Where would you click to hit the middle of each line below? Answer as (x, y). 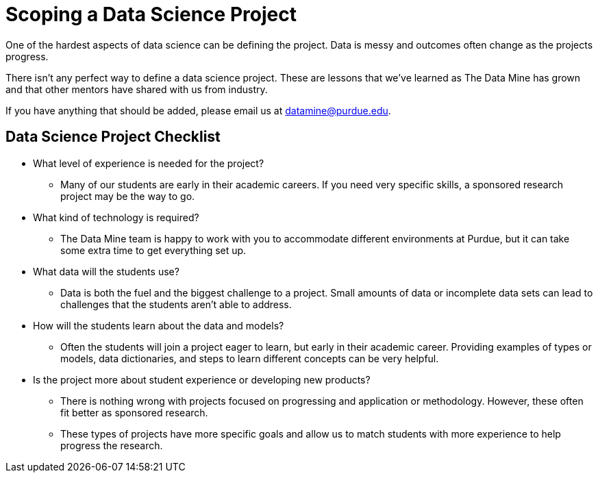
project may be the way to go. (128, 196)
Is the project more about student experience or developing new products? (202, 379)
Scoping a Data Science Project (151, 14)
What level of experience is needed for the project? (149, 163)
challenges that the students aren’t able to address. (176, 304)
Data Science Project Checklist (113, 137)
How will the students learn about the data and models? (159, 325)
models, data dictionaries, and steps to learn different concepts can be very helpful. (250, 358)
